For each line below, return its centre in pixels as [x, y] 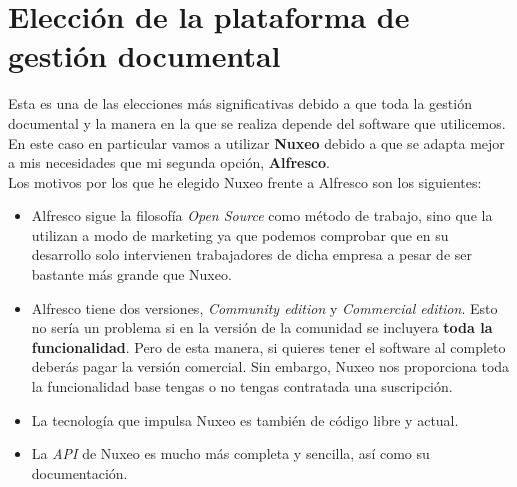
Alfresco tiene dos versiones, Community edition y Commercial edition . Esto [264, 307]
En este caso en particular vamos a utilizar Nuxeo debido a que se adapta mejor [256, 142]
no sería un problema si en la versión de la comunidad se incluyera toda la [262, 327]
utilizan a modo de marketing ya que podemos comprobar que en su [240, 234]
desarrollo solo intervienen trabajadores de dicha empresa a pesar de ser [251, 254]
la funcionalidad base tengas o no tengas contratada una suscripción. [242, 386]
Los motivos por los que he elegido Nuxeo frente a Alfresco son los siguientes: [245, 181]
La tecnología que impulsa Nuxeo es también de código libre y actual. [245, 419]
